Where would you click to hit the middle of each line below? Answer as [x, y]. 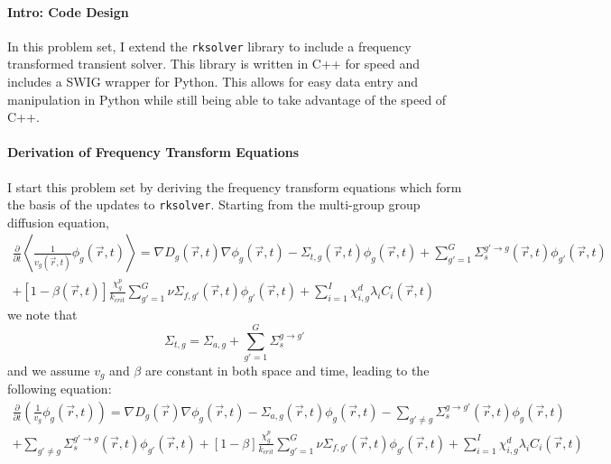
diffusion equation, [58, 222]
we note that [42, 315]
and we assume [49, 370]
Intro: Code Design [68, 11]
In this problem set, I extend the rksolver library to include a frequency [209, 46]
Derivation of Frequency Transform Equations [153, 152]
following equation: [60, 389]
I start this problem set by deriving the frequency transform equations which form [235, 186]
